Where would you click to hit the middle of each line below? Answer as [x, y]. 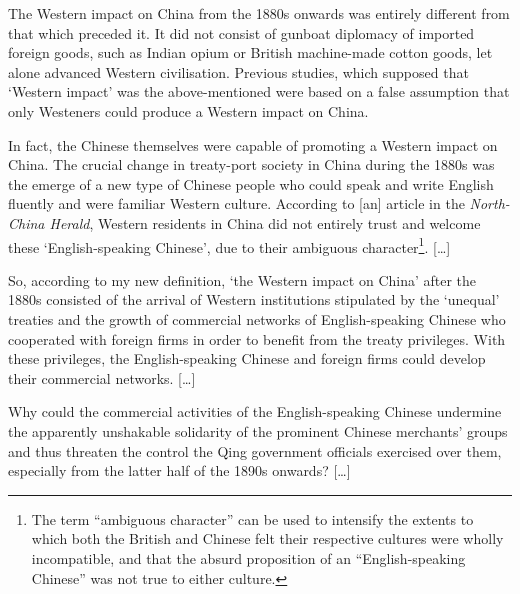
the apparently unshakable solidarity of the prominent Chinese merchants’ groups [258, 430]
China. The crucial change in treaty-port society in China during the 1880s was [251, 164]
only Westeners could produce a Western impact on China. [188, 110]
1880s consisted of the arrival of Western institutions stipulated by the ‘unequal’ [254, 299]
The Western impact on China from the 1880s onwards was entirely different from [259, 13]
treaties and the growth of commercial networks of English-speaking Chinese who [257, 318]
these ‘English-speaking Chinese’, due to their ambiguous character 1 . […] [229, 245]
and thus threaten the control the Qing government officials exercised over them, [255, 450]
